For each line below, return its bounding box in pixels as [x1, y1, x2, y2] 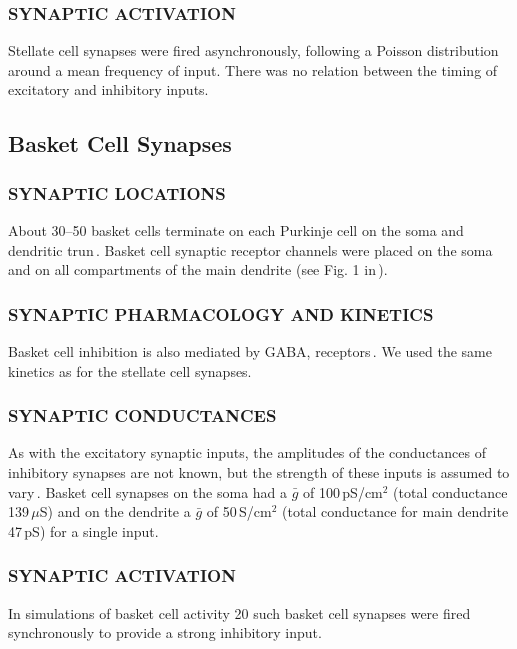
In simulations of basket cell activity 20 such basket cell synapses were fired [8, 602, 471, 623]
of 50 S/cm [206, 501, 272, 522]
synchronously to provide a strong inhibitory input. [8, 622, 322, 643]
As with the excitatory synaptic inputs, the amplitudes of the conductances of [8, 442, 486, 463]
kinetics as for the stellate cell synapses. [8, 360, 252, 381]
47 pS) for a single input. [8, 520, 159, 541]
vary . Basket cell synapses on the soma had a [8, 481, 288, 502]
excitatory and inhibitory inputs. [8, 79, 209, 100]
